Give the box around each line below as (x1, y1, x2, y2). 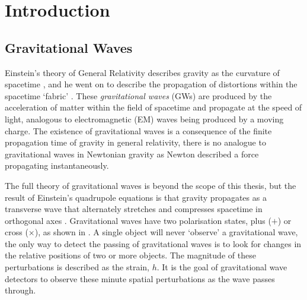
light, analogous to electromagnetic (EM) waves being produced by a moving (5, 112, 284, 125)
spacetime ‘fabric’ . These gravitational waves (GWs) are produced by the (5, 89, 272, 102)
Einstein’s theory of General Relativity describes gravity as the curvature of (5, 66, 280, 78)
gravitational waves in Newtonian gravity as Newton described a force (5, 147, 259, 160)
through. (5, 284, 36, 296)
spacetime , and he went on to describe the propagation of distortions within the (5, 78, 298, 90)
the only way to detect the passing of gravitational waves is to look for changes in (5, 237, 302, 250)
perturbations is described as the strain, (5, 261, 150, 273)
